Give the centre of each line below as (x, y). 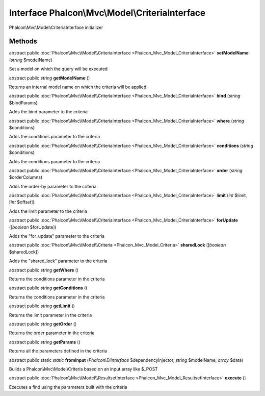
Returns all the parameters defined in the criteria (58, 351)
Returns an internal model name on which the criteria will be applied (78, 87)
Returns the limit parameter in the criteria (51, 315)
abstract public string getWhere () (44, 270)
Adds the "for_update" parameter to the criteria (57, 236)
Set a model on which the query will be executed (58, 69)
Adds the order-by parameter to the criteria (53, 186)
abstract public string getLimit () (42, 306)
